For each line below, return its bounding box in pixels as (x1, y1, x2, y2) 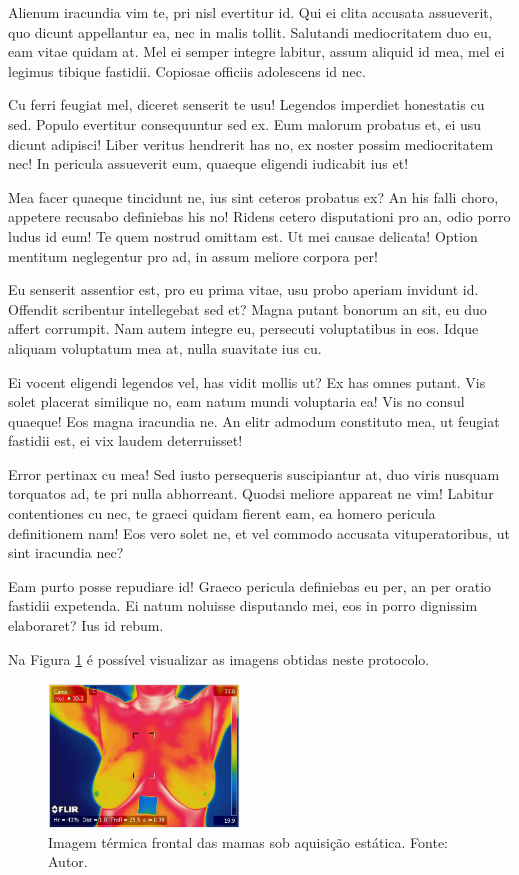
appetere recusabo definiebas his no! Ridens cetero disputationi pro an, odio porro (8, 206, 511, 227)
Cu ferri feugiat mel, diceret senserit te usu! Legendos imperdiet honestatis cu (8, 94, 485, 115)
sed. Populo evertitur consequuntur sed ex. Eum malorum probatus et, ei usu (8, 113, 482, 134)
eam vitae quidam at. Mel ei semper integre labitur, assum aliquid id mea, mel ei (8, 41, 505, 62)
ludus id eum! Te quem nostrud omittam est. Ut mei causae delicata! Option (8, 225, 478, 246)
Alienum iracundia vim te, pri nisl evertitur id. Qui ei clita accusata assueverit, (8, 2, 493, 22)
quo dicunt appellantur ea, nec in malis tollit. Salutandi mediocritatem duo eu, (8, 21, 492, 42)
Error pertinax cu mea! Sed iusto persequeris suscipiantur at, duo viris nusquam (8, 463, 500, 484)
